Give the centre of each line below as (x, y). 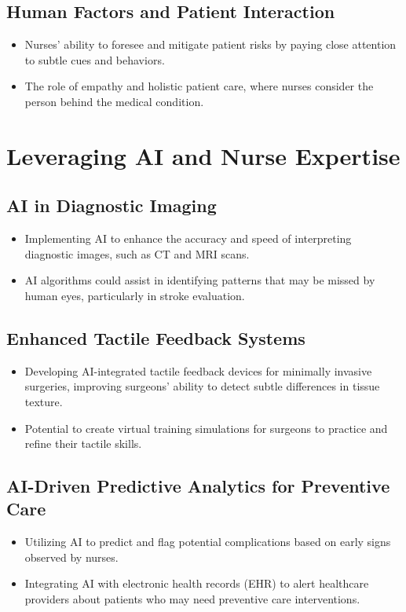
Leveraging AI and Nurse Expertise (203, 155)
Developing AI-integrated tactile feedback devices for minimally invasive (198, 370)
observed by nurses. (71, 557)
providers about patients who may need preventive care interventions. (192, 599)
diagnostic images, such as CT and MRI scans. (137, 253)
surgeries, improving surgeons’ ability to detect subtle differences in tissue (202, 386)
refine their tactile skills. (83, 443)
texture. (44, 401)
